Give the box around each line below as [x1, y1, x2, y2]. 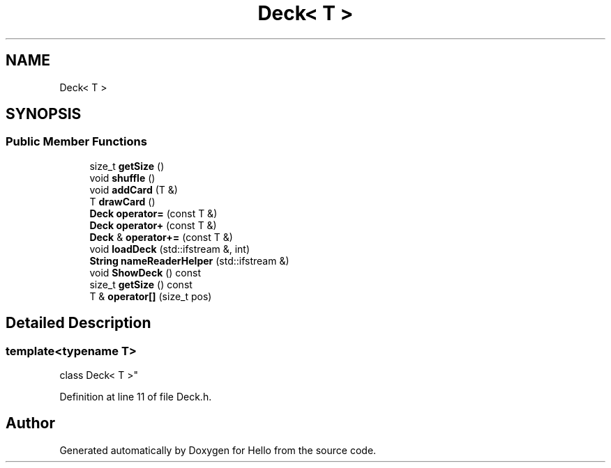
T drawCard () [89, 195, 156, 208]
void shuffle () [89, 171, 156, 184]
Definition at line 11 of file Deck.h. [59, 391, 212, 403]
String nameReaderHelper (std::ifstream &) [89, 254, 289, 267]
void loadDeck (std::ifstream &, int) [89, 242, 250, 255]
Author [6, 414, 55, 432]
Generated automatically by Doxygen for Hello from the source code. [59, 444, 377, 456]
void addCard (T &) [89, 183, 178, 196]
